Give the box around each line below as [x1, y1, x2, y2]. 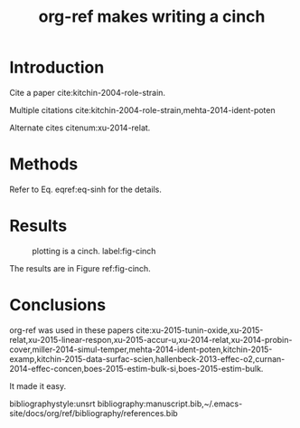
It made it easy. [9, 380, 67, 391]
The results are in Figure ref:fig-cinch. [9, 262, 151, 273]
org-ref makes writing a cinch [38, 6, 266, 27]
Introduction [9, 57, 105, 78]
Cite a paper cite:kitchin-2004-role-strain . [9, 87, 165, 98]
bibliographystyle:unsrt [9, 398, 96, 409]
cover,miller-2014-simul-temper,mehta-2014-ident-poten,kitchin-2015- [9, 344, 273, 355]
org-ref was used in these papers [9, 324, 134, 336]
